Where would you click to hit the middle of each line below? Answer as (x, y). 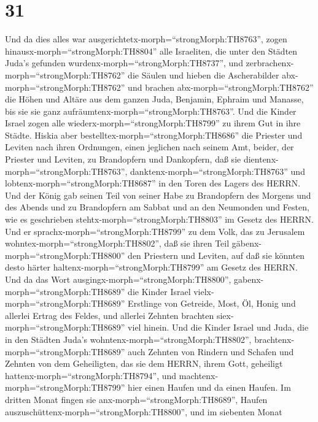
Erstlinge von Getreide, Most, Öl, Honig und (212, 303)
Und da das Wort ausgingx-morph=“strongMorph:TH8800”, (118, 279)
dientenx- (261, 159)
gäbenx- (247, 243)
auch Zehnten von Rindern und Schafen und (211, 351)
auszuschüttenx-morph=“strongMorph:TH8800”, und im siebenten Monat (144, 411)
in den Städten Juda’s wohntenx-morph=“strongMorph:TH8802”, (128, 339)
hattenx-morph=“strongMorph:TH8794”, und (91, 375)
